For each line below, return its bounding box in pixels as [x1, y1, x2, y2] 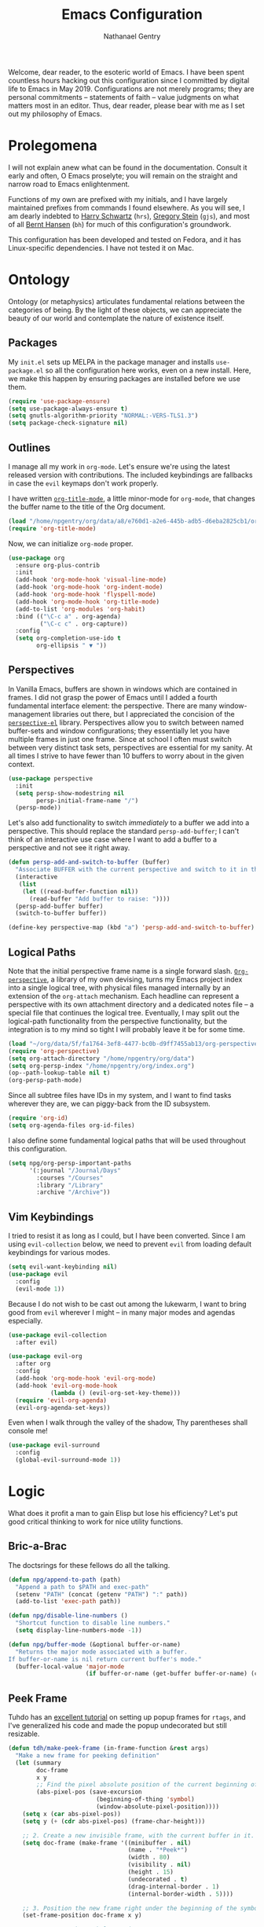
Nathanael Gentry [103, 31, 161, 41]
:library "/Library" [36, 1181, 104, 1189]
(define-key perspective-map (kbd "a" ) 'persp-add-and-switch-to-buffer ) [8, 923, 255, 932]
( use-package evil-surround [8, 1441, 101, 1449]
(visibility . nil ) [127, 1861, 192, 1869]
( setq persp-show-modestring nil [15, 789, 125, 797]
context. [8, 759, 35, 769]
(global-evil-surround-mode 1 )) [15, 1456, 122, 1464]
